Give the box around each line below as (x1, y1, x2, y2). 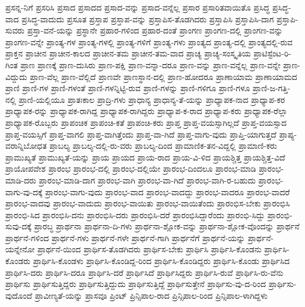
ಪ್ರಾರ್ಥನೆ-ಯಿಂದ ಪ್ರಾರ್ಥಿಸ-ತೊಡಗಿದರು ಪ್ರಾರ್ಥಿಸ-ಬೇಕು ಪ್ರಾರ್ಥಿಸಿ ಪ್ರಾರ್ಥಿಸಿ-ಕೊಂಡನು (37, 243, 262, 255)
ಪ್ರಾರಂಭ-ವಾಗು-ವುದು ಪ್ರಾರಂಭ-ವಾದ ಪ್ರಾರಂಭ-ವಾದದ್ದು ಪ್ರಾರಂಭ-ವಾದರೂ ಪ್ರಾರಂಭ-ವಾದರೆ (45, 185, 290, 198)
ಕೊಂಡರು (5, 255, 30, 267)
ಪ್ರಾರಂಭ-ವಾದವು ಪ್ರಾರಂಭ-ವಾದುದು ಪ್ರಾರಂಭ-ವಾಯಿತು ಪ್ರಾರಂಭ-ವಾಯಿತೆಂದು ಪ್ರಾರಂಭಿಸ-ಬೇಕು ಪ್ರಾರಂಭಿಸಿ (5, 197, 290, 209)
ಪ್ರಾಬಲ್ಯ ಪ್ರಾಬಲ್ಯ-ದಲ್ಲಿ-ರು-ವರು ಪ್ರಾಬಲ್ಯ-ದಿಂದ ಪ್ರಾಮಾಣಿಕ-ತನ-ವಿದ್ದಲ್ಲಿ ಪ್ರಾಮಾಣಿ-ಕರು (49, 139, 277, 152)
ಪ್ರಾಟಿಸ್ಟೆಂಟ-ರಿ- (253, 47, 292, 59)
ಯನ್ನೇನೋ (5, 243, 35, 255)
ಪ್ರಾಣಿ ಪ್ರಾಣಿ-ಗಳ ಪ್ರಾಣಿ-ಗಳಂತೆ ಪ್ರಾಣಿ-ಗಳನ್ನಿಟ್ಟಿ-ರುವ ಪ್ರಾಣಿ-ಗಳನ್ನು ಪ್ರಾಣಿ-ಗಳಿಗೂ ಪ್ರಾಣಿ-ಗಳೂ (5, 82, 250, 94)
